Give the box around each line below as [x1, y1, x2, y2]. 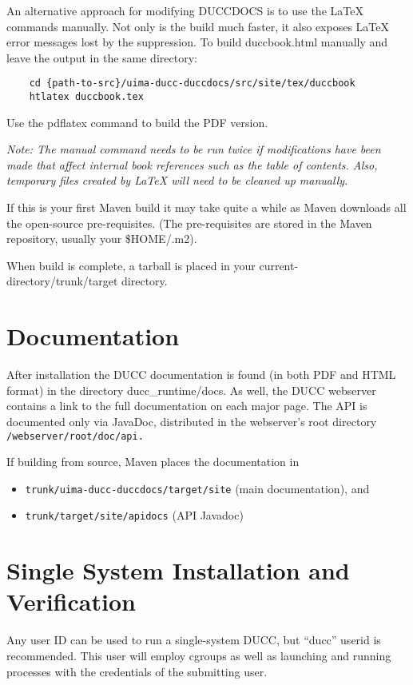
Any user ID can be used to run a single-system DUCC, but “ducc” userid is [6, 631, 381, 648]
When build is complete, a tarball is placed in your [6, 257, 256, 273]
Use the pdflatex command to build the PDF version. [6, 114, 268, 130]
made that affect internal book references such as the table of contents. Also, [6, 156, 378, 173]
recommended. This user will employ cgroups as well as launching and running [6, 647, 391, 663]
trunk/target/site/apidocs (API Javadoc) [25, 507, 244, 524]
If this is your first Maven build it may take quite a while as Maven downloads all [6, 199, 407, 216]
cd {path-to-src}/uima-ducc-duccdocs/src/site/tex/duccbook [29, 78, 355, 90]
